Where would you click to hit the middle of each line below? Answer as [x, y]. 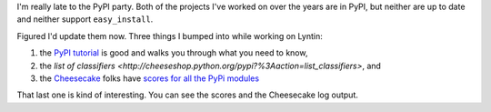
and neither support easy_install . [85, 19]
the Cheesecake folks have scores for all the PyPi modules [149, 78]
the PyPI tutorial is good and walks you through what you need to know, [174, 53]
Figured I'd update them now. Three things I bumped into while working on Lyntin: [170, 36]
